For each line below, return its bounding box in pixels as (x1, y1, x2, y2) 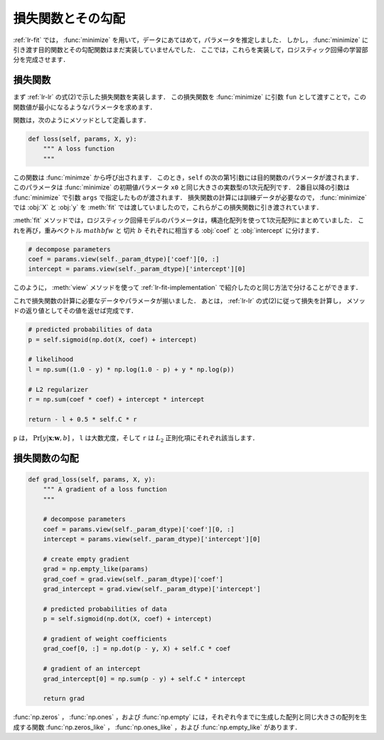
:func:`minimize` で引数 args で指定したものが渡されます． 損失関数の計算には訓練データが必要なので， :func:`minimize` (13, 193, 368, 202)
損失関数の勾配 (13, 452, 79, 464)
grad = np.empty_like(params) (43, 565, 149, 573)
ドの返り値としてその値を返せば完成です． (13, 306, 138, 315)
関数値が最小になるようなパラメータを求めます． (13, 103, 156, 111)
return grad (43, 694, 85, 703)
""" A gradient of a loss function (43, 485, 167, 494)
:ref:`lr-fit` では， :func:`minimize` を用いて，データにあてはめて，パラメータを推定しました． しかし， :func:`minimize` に (13, 36, 369, 44)
